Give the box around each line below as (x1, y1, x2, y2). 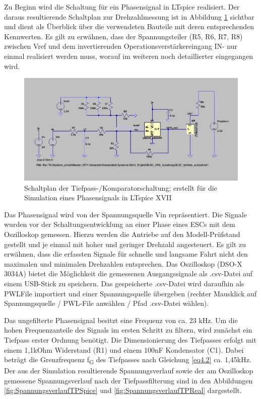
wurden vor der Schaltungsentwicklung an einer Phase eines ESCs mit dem (4, 219, 235, 229)
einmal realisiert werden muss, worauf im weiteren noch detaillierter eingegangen (4, 50, 253, 61)
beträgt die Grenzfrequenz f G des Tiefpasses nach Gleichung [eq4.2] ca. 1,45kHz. (4, 354, 251, 366)
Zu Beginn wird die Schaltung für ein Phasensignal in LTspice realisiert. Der (4, 2, 240, 12)
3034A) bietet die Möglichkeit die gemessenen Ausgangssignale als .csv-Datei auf (4, 268, 253, 279)
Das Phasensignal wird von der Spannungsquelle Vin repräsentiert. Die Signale (4, 209, 247, 219)
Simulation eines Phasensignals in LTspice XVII (24, 192, 172, 203)
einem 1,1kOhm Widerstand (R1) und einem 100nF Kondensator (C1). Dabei (4, 344, 244, 355)
